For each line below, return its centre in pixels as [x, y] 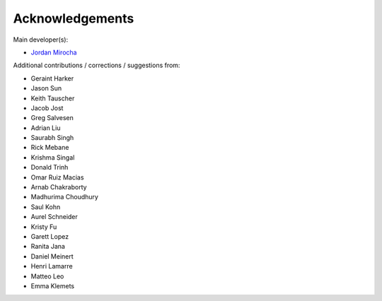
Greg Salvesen [52, 118]
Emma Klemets [52, 285]
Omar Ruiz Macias [57, 177]
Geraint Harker [52, 78]
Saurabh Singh [52, 138]
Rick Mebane [50, 148]
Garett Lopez [50, 236]
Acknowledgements [74, 18]
